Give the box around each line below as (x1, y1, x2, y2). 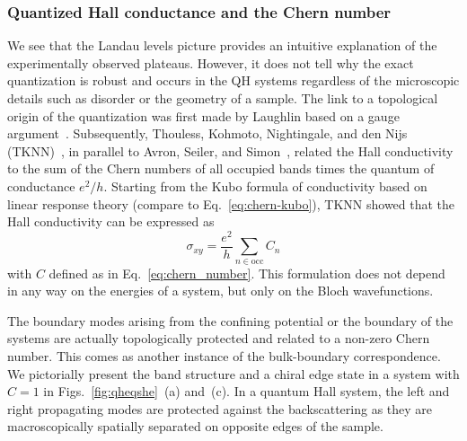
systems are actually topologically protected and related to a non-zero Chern (7, 329, 430, 348)
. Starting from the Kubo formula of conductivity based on (103, 176, 427, 195)
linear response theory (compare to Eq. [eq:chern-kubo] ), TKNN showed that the (7, 194, 455, 213)
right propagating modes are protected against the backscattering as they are (7, 399, 433, 418)
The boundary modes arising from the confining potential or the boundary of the (7, 311, 454, 330)
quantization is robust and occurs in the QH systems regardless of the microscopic (7, 71, 460, 90)
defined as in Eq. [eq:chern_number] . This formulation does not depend (48, 263, 445, 282)
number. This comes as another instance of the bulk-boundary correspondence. (7, 347, 441, 366)
